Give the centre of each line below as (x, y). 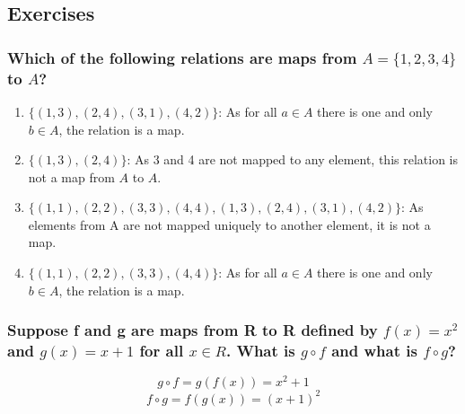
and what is (374, 351)
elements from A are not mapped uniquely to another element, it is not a (229, 224)
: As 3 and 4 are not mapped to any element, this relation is (293, 159)
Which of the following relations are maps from (182, 57)
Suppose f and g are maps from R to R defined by (193, 330)
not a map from (71, 176)
